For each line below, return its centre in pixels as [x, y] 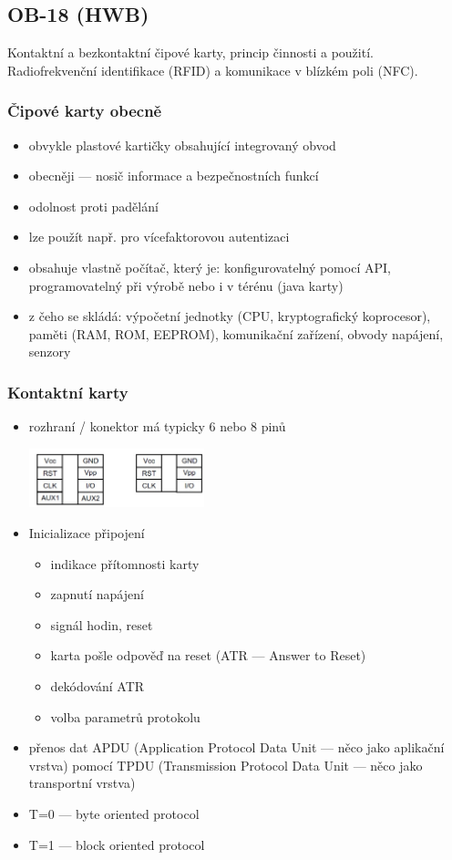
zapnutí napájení [97, 594]
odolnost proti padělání [93, 206]
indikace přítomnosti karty [125, 563]
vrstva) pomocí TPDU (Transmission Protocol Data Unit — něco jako [226, 765]
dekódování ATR [98, 686]
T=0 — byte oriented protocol [114, 813]
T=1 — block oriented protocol [117, 844]
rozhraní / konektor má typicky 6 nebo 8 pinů [157, 426]
